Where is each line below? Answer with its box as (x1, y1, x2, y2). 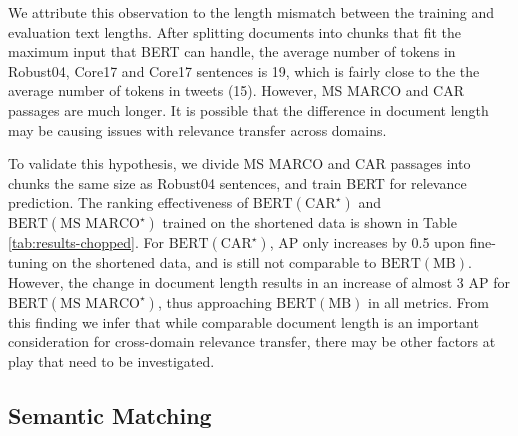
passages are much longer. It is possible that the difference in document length (8, 99, 489, 120)
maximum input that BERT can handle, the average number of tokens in (8, 41, 456, 62)
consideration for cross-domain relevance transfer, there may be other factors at (8, 331, 496, 352)
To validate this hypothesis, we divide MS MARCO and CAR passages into (8, 153, 471, 174)
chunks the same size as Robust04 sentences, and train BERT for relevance (8, 172, 467, 193)
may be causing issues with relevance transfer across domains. (8, 119, 387, 140)
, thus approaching (157, 291, 272, 312)
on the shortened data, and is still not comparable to (52, 252, 377, 273)
